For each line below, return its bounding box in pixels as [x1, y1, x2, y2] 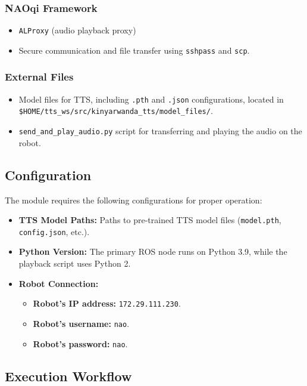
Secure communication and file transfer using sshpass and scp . [18, 44, 250, 56]
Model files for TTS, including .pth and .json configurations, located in [18, 92, 284, 105]
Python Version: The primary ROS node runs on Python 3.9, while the [18, 245, 287, 258]
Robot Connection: [18, 277, 99, 289]
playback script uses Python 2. [18, 257, 131, 270]
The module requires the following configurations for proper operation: [5, 193, 262, 206]
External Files [5, 69, 74, 84]
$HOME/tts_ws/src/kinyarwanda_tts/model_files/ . [18, 104, 213, 117]
